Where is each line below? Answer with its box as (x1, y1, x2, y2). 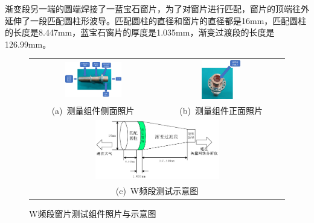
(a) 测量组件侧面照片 (51, 104, 135, 116)
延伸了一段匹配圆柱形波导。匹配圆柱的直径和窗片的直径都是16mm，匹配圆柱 (5, 14, 307, 27)
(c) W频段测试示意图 (115, 184, 199, 196)
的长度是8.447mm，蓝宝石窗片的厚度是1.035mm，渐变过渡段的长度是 (5, 26, 275, 39)
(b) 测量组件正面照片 (179, 104, 263, 116)
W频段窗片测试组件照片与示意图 (29, 207, 156, 219)
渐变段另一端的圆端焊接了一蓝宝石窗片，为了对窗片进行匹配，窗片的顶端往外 (5, 2, 309, 14)
